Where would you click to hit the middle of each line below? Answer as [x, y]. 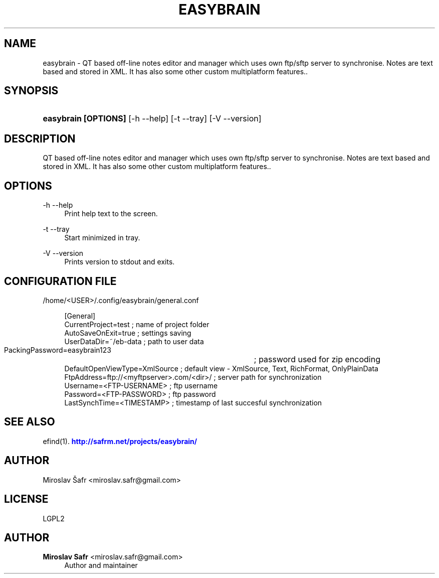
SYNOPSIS [31, 91]
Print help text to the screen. [111, 214]
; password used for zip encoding [317, 359]
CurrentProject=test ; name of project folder [137, 324]
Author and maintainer [101, 565]
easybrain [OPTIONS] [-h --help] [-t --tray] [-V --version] [152, 119]
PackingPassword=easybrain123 [58, 350]
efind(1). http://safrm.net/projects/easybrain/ [120, 441]
